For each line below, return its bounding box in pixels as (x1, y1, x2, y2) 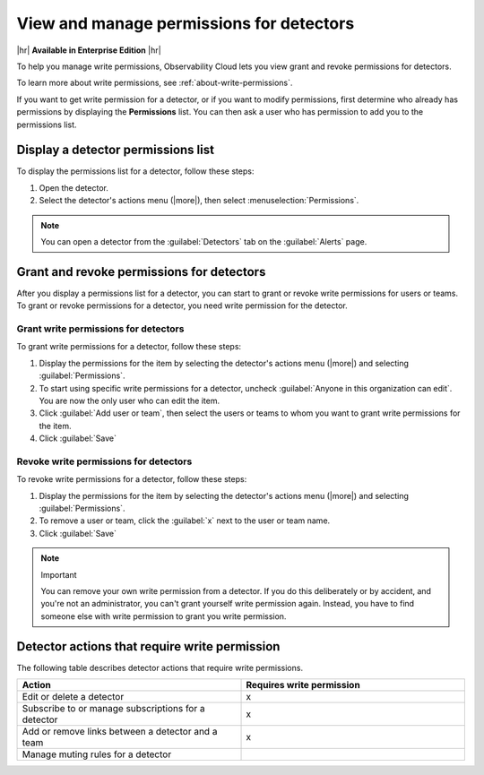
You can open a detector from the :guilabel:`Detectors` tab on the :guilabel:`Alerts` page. (40, 236, 367, 246)
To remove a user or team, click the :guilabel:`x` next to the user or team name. (39, 515, 331, 526)
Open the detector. (39, 182, 109, 193)
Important (40, 569, 77, 580)
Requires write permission (246, 679, 360, 692)
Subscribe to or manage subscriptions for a (22, 702, 205, 715)
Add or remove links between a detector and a (22, 726, 218, 738)
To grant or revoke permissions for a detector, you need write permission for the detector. (16, 300, 349, 311)
